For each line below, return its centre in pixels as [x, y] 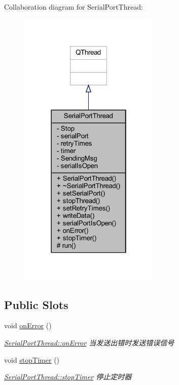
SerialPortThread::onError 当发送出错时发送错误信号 [89, 342]
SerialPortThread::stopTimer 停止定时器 [68, 377]
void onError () [28, 325]
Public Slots [36, 304]
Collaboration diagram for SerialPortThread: [74, 7]
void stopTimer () [32, 359]
